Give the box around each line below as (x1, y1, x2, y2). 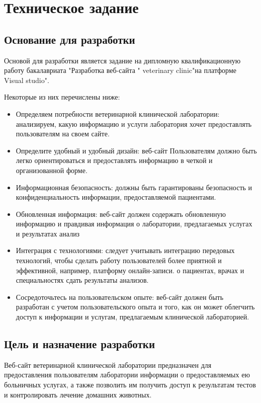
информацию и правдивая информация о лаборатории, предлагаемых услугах (16, 218, 252, 229)
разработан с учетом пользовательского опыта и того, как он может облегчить (16, 301, 255, 312)
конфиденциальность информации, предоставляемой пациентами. (16, 192, 216, 202)
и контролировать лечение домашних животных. (4, 389, 152, 399)
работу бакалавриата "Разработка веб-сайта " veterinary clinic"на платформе (4, 65, 236, 75)
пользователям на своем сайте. (16, 128, 110, 139)
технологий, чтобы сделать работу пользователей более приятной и (16, 255, 222, 266)
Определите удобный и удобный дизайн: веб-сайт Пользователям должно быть (16, 145, 257, 155)
